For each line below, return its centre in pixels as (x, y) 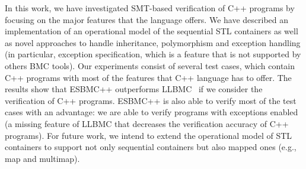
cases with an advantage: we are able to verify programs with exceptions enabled (152, 112)
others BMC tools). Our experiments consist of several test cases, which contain (150, 65)
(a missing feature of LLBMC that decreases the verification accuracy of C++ (147, 123)
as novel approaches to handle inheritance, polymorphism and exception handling (153, 42)
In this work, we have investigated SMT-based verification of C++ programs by (150, 8)
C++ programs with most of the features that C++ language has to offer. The (148, 77)
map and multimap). (42, 158)
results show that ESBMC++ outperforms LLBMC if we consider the (134, 89)
